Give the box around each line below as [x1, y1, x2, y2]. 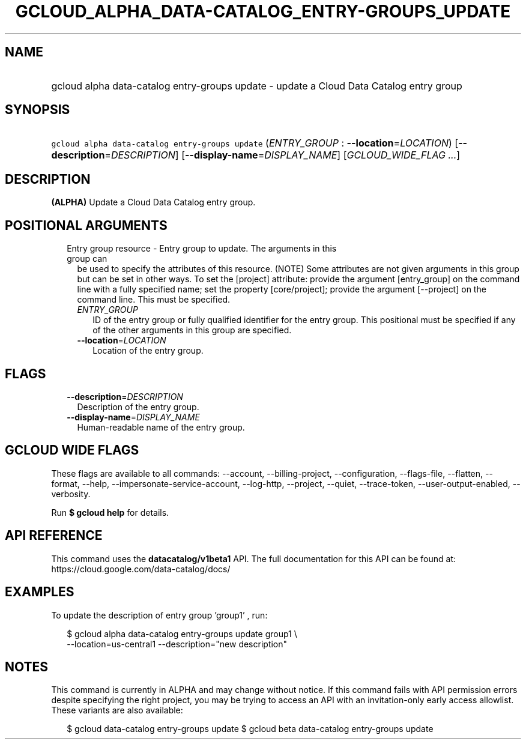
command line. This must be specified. [77, 294, 231, 305]
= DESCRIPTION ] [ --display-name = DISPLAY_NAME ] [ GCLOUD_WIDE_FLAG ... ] [104, 149, 461, 162]
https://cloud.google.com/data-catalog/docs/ [51, 563, 231, 574]
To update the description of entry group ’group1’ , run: [51, 609, 268, 620]
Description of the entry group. [77, 401, 199, 412]
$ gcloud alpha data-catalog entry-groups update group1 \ [67, 628, 297, 639]
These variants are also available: [51, 705, 183, 716]
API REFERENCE [5, 528, 103, 543]
